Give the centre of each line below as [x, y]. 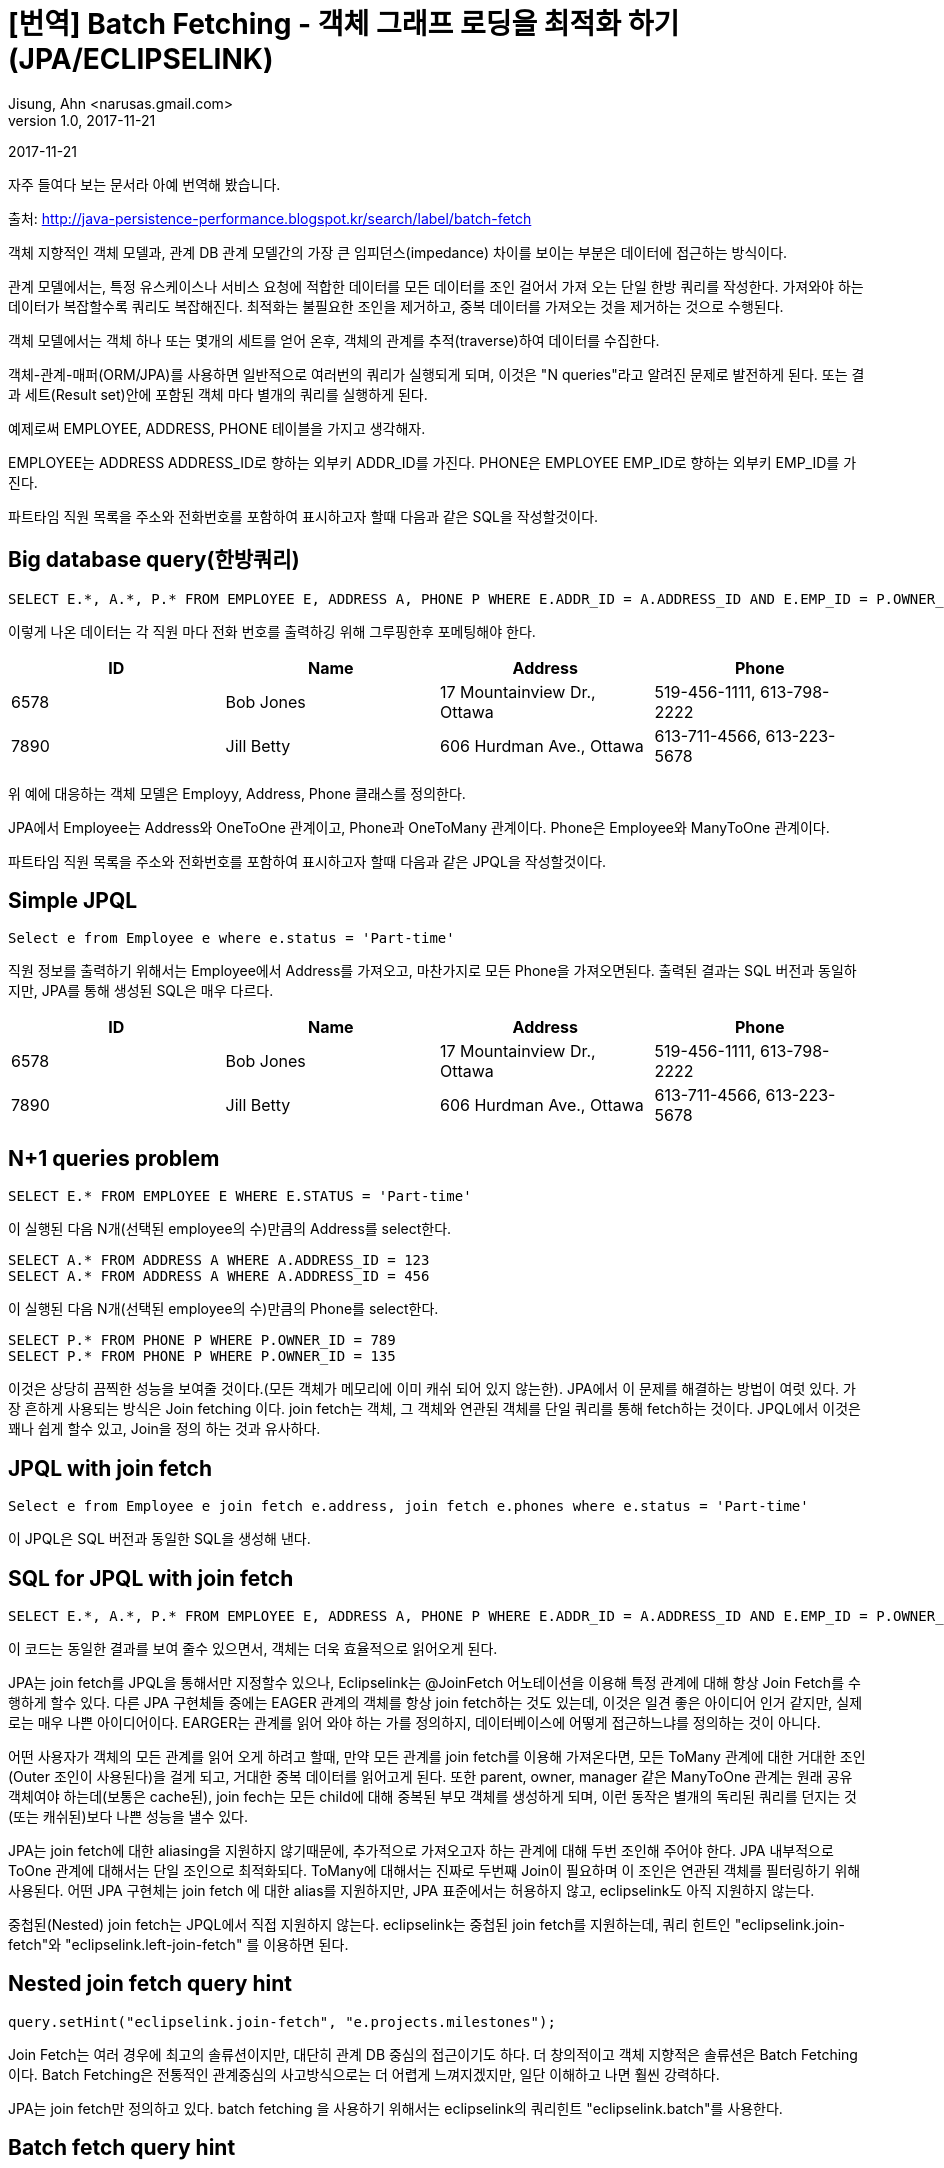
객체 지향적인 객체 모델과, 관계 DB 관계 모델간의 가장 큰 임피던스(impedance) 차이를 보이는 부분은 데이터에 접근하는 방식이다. [398, 252]
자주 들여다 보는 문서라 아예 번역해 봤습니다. [144, 184]
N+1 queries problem [114, 1158]
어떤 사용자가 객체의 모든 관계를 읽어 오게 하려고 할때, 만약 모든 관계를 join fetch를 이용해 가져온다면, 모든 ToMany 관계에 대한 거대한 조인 [437, 1756]
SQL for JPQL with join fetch [151, 1578]
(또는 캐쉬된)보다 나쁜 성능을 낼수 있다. [128, 1816]
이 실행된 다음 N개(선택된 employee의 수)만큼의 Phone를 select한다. [223, 1309]
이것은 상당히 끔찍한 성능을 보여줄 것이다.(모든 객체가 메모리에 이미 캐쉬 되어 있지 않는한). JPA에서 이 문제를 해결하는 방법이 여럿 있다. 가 [432, 1389]
